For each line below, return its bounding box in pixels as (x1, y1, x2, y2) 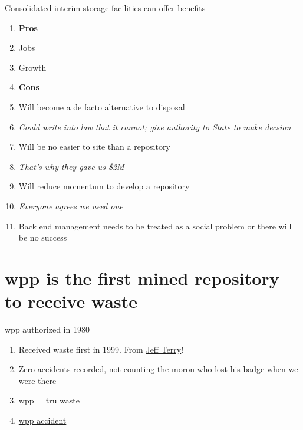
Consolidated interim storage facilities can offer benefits (5, 2, 206, 14)
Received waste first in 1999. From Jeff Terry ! (18, 343, 184, 355)
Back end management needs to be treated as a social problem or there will (18, 219, 292, 232)
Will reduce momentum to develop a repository (18, 180, 190, 192)
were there (18, 374, 57, 386)
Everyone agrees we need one (18, 199, 123, 212)
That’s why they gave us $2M (18, 160, 124, 172)
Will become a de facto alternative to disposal (18, 100, 185, 113)
